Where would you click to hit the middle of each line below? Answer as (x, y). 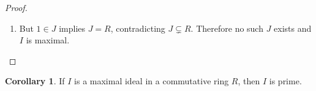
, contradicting (138, 28)
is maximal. (48, 40)
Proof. (16, 7)
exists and (293, 28)
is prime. (285, 81)
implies (72, 28)
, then (249, 81)
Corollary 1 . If (35, 81)
